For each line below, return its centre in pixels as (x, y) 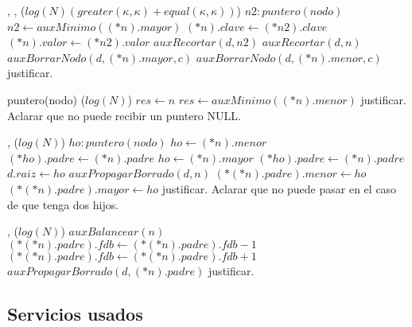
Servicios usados (75, 313)
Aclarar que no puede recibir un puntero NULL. (124, 115)
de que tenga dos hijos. (63, 204)
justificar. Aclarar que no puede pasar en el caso (279, 188)
